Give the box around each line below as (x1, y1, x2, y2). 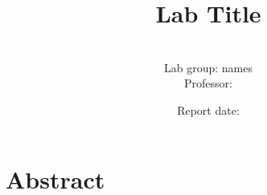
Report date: (177, 101, 240, 118)
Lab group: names (164, 59, 253, 75)
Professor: (184, 75, 232, 91)
